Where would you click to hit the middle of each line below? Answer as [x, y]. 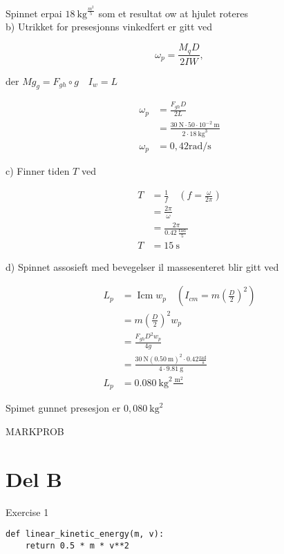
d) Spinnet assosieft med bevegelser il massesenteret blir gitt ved [142, 266]
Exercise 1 [27, 512]
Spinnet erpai [34, 13]
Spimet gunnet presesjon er [63, 408]
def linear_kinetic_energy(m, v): [85, 534]
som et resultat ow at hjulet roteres [173, 13]
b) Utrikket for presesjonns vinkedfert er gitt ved [109, 27]
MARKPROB [35, 431]
